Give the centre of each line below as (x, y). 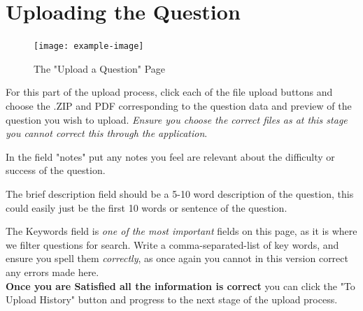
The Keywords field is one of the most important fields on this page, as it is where (181, 231)
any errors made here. (52, 272)
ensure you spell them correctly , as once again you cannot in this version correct (177, 258)
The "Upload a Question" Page (100, 68)
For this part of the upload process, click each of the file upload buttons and (169, 92)
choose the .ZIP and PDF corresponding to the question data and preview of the (179, 105)
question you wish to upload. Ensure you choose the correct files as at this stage (177, 119)
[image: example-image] (89, 46)
